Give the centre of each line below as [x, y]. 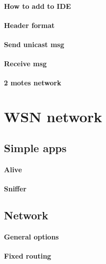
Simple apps [35, 147]
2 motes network [33, 83]
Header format [29, 25]
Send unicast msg [34, 44]
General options [31, 236]
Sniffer [15, 188]
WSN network [53, 117]
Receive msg [26, 64]
